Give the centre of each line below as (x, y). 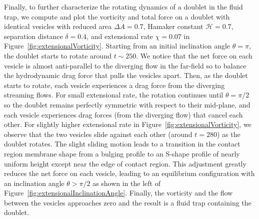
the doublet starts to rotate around (58, 55)
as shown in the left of (127, 183)
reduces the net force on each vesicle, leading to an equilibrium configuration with (129, 173)
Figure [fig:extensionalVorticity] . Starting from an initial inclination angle (117, 46)
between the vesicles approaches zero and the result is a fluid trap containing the (128, 202)
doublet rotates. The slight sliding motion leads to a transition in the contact (122, 144)
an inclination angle (34, 183)
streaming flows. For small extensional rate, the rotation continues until (114, 95)
